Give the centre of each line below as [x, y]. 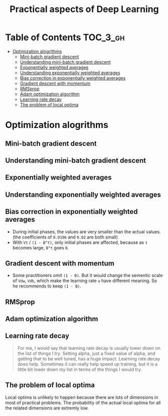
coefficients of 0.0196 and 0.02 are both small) [70, 237]
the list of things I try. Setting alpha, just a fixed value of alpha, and [86, 353]
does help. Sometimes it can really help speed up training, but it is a [88, 364]
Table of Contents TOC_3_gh [65, 37]
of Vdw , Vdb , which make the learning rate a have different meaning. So [85, 281]
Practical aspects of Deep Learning [84, 9]
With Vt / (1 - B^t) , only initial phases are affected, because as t [80, 242]
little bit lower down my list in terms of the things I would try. [79, 369]
